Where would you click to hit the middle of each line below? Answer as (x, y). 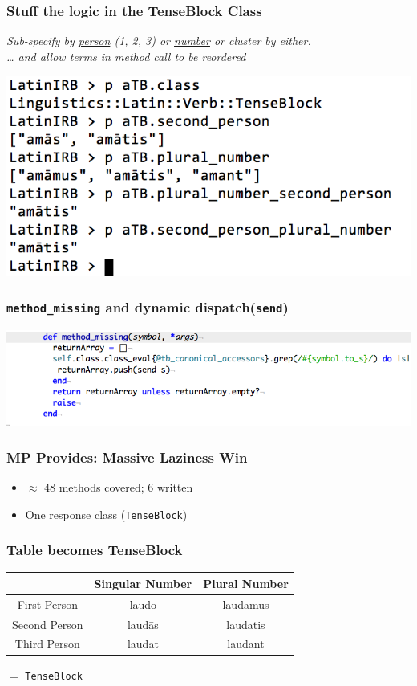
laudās (143, 624)
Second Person (48, 624)
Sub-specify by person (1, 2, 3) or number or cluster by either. (159, 41)
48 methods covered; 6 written (119, 486)
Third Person (47, 644)
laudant (246, 644)
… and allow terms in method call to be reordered (126, 56)
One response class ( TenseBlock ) (106, 514)
